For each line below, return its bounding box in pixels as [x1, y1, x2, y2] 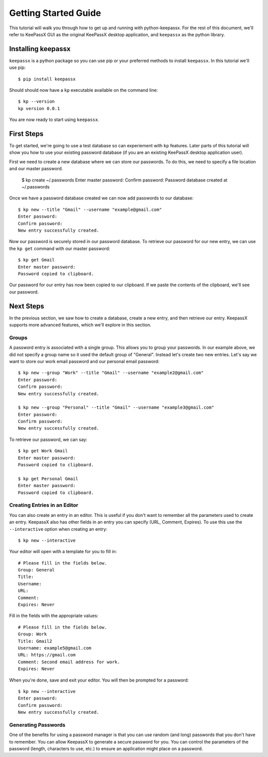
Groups [9, 334, 28, 341]
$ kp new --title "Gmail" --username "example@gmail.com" [18, 206, 162, 212]
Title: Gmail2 [18, 638, 52, 644]
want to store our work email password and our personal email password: [9, 358, 160, 364]
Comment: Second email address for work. [18, 659, 120, 665]
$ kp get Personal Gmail [18, 476, 78, 481]
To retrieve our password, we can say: [9, 437, 88, 442]
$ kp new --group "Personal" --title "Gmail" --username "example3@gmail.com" [18, 405, 214, 410]
